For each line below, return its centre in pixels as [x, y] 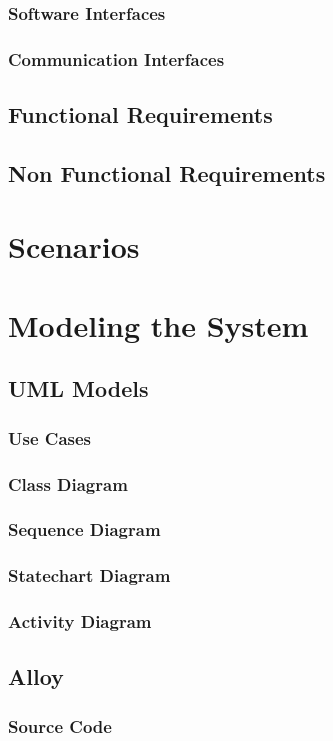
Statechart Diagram [89, 575]
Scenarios [74, 246]
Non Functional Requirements [167, 172]
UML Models [78, 388]
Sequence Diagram [84, 529]
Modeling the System [158, 324]
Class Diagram [68, 483]
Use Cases [50, 437]
